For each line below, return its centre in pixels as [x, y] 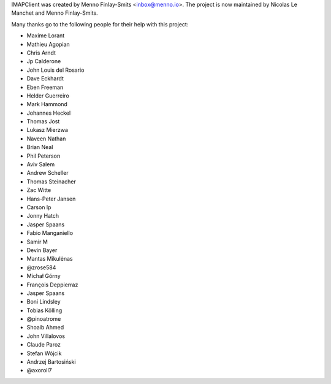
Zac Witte [39, 190]
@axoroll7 [39, 371]
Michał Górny [44, 276]
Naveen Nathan [46, 139]
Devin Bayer [42, 250]
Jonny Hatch [43, 216]
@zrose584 [41, 267]
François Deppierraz [52, 285]
